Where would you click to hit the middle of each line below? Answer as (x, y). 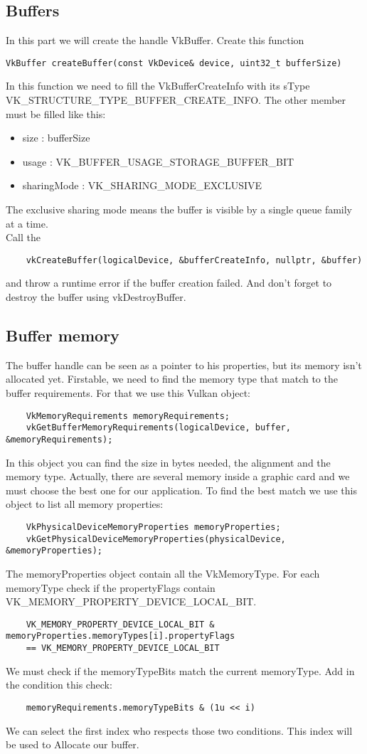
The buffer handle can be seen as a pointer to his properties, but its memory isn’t (184, 365)
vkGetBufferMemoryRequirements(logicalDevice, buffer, (158, 428)
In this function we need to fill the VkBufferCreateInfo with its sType (158, 86)
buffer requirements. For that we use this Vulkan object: (128, 393)
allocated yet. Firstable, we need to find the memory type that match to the (172, 379)
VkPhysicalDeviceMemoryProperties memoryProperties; (153, 527)
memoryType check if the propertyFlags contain (111, 587)
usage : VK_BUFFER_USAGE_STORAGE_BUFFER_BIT (158, 161)
